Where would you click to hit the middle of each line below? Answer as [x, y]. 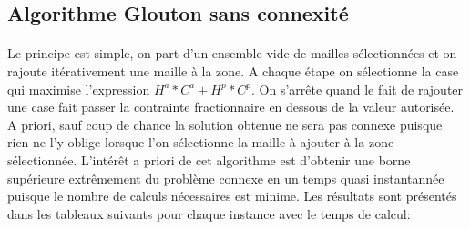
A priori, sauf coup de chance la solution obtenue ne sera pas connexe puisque [225, 124]
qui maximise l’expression [79, 89]
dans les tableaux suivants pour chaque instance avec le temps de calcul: [209, 213]
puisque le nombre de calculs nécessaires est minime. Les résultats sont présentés [232, 196]
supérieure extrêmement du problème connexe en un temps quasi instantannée [226, 178]
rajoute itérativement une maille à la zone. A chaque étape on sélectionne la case [233, 70]
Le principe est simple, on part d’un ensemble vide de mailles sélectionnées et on [232, 53]
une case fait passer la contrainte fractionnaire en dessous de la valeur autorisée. [231, 107]
